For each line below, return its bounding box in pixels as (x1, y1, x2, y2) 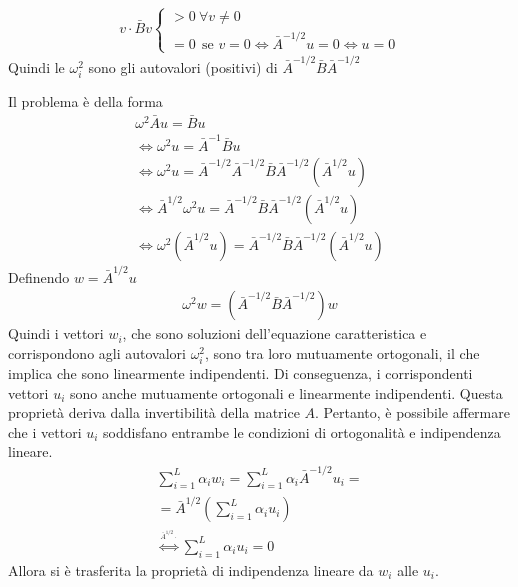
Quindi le (8, 57, 65, 78)
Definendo (8, 266, 70, 287)
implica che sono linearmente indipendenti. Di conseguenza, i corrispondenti (8, 362, 473, 383)
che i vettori (8, 421, 82, 442)
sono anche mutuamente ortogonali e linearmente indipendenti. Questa (70, 382, 503, 403)
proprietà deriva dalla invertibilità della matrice (8, 402, 300, 423)
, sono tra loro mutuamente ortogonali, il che (205, 342, 480, 363)
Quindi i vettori (8, 323, 104, 344)
